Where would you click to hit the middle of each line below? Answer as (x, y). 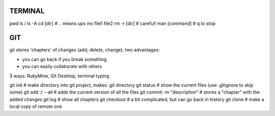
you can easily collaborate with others (62, 67)
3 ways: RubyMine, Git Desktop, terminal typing (59, 76)
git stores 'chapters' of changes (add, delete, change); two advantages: (85, 50)
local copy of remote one (36, 106)
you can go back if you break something (64, 59)
